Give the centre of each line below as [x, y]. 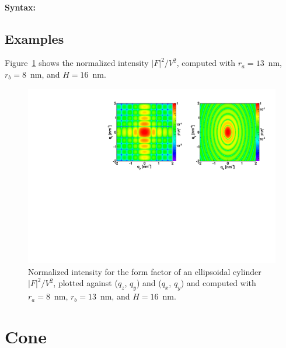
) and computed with [218, 283]
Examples [34, 38]
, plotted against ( [86, 283]
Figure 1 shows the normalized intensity [77, 63]
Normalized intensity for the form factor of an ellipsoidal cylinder [145, 271]
